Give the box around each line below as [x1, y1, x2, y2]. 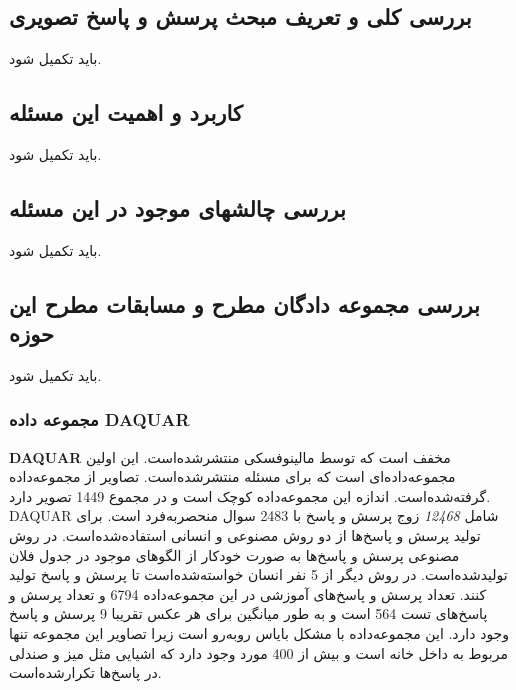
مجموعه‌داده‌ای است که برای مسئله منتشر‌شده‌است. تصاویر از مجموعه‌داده [9, 466, 456, 487]
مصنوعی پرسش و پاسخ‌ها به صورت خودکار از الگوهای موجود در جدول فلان [9, 544, 460, 565]
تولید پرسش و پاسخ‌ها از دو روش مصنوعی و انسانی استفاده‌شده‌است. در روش [9, 524, 481, 545]
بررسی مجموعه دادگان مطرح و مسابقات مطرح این [9, 288, 480, 319]
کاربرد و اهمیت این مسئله [9, 96, 243, 127]
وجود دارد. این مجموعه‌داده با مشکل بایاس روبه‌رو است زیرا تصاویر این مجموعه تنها [9, 622, 510, 643]
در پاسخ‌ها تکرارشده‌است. [9, 662, 162, 683]
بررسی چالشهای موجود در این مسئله [9, 192, 346, 223]
